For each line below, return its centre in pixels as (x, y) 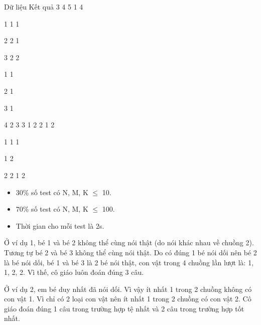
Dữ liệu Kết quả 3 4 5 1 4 (44, 7)
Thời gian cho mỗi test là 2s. (60, 225)
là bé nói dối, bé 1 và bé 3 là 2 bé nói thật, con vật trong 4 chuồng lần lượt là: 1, (129, 262)
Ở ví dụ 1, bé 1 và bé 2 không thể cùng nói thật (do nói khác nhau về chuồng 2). (129, 242)
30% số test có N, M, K (52, 192)
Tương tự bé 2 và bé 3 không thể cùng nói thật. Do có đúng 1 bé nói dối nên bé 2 (130, 252)
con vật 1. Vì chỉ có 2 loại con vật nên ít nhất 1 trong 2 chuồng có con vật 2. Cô (128, 299)
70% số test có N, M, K (52, 209)
